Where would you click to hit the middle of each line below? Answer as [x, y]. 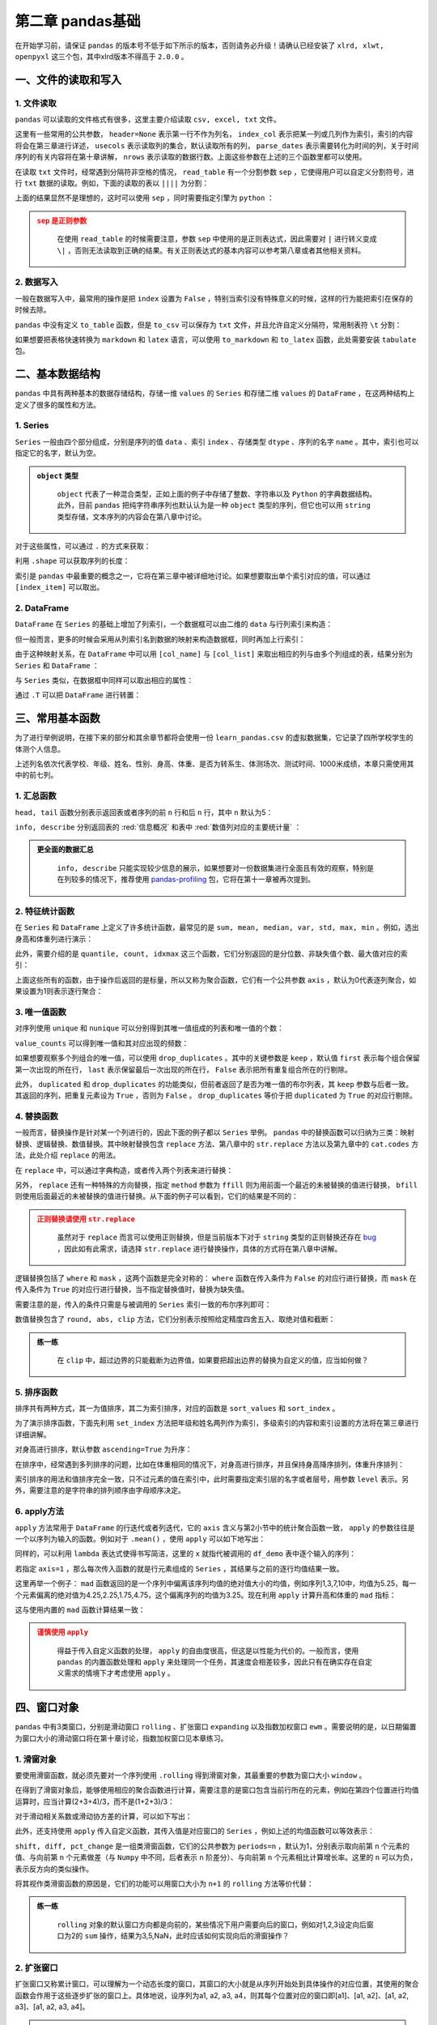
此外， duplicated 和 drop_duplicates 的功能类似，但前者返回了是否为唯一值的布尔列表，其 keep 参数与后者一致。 [214, 1084]
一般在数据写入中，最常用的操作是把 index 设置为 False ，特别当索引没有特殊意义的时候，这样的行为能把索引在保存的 [214, 298]
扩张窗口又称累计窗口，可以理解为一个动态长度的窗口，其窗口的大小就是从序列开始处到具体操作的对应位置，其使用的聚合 [217, 1984]
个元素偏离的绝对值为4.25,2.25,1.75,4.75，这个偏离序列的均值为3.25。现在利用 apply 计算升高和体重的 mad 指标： [206, 1595]
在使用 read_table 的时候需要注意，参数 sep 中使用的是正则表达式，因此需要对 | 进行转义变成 [217, 239]
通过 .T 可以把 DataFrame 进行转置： [78, 695]
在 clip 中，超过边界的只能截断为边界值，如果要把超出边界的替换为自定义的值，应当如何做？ [213, 1360]
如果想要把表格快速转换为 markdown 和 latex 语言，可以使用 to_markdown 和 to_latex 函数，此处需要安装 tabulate [216, 339]
